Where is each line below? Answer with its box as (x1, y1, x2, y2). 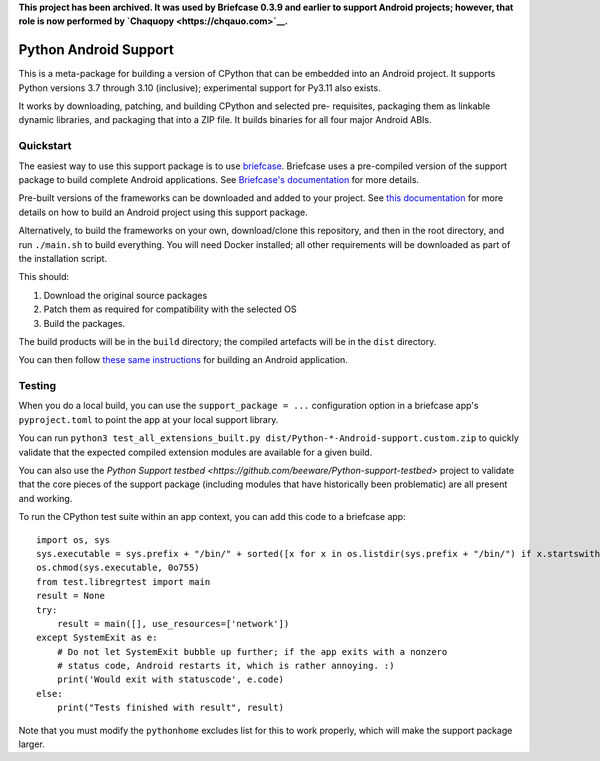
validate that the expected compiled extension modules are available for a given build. (18, 446, 373, 458)
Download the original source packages (43, 289, 208, 301)
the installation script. (18, 252, 108, 264)
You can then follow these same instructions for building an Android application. (18, 354, 349, 366)
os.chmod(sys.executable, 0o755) (36, 562, 200, 574)
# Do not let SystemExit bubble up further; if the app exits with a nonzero (56, 646, 448, 657)
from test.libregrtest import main (36, 576, 211, 587)
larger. (18, 738, 45, 750)
